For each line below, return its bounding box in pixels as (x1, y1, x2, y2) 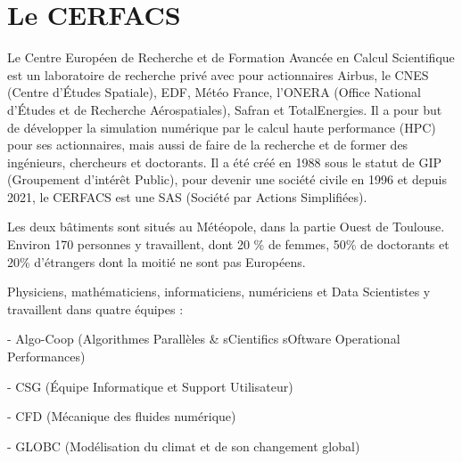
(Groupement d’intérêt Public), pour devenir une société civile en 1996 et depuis (7, 170, 447, 189)
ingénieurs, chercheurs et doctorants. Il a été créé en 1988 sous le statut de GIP (7, 152, 441, 171)
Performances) (7, 347, 86, 366)
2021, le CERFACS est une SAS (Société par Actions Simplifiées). (7, 187, 367, 206)
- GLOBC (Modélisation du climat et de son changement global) (7, 436, 360, 455)
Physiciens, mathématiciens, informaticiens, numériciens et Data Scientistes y (7, 282, 431, 301)
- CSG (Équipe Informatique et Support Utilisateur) (7, 377, 293, 395)
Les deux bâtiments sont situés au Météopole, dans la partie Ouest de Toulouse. (7, 217, 445, 236)
